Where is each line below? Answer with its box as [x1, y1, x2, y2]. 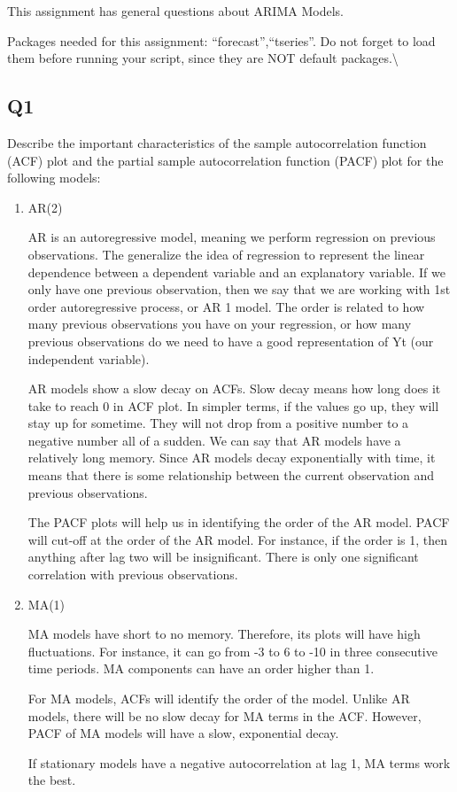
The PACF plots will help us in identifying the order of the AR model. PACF [27, 513, 450, 532]
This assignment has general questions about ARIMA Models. [7, 2, 344, 19]
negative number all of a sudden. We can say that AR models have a [27, 431, 401, 449]
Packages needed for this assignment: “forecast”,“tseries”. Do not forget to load [7, 31, 436, 50]
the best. [27, 771, 76, 789]
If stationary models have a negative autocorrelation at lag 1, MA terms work [27, 753, 451, 772]
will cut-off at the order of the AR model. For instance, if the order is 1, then [27, 530, 448, 548]
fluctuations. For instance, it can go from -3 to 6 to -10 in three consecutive [27, 641, 438, 660]
